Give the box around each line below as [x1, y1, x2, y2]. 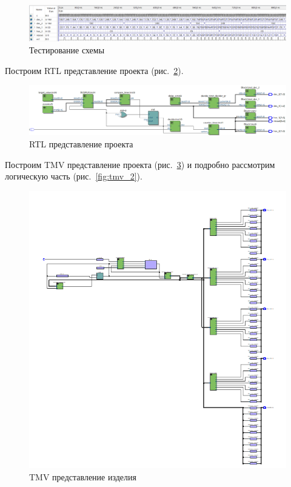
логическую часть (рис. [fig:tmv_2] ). [5, 170, 142, 183]
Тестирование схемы [29, 44, 105, 56]
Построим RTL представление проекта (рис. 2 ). [5, 64, 184, 76]
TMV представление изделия [29, 470, 136, 483]
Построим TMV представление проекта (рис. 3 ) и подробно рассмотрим [5, 158, 275, 170]
